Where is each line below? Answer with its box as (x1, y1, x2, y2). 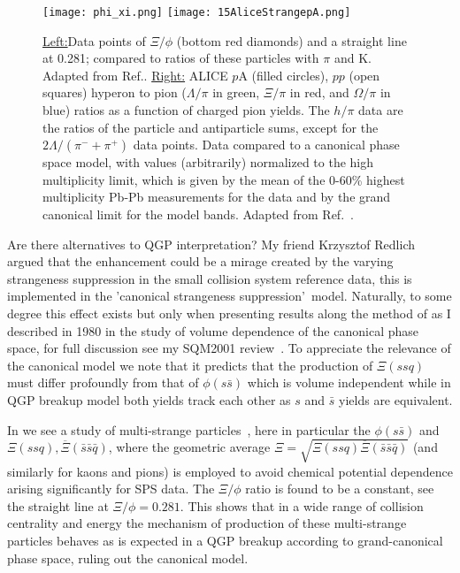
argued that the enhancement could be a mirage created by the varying (7, 252, 394, 271)
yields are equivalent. (339, 390, 453, 409)
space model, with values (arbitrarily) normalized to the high (42, 153, 374, 172)
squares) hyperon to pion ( (42, 83, 187, 102)
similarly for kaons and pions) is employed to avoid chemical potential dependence (7, 462, 453, 480)
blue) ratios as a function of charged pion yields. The (42, 101, 330, 119)
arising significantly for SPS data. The (7, 479, 215, 498)
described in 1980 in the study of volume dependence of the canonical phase (7, 321, 418, 340)
